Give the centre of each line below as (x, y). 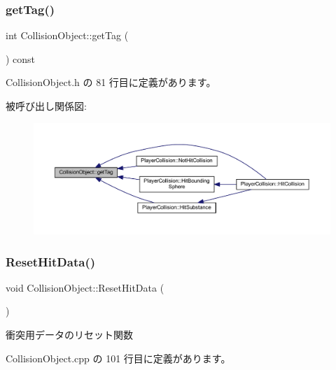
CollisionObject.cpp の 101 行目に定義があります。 (118, 358)
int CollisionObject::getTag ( (67, 35)
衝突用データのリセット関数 (69, 334)
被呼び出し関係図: (46, 106)
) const (21, 58)
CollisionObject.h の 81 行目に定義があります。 (111, 82)
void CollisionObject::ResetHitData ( (85, 287)
